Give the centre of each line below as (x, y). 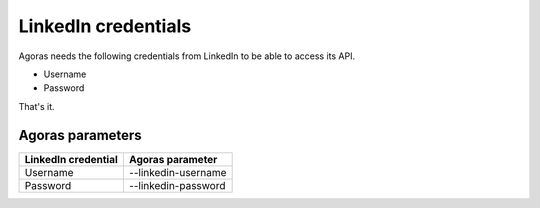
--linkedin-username (177, 172)
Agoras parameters (80, 135)
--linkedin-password (177, 185)
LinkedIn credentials (105, 26)
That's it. (36, 106)
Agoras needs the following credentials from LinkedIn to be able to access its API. (186, 56)
